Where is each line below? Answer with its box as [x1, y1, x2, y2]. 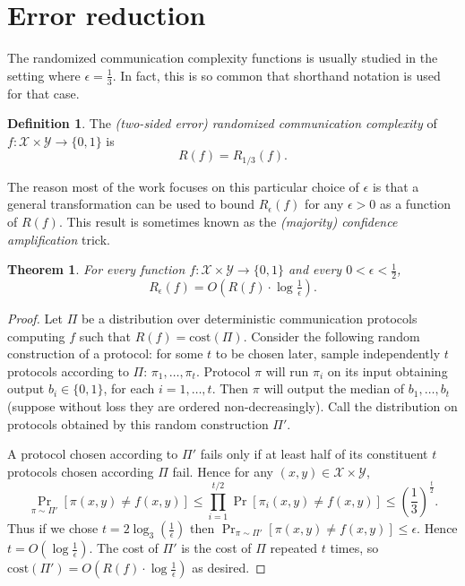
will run [265, 361, 309, 380]
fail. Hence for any [172, 461, 273, 480]
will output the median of [263, 379, 405, 398]
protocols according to [7, 361, 129, 380]
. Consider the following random [243, 326, 420, 345]
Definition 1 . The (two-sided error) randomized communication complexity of [7, 114, 437, 133]
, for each [103, 379, 155, 398]
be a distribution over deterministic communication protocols [81, 308, 418, 327]
